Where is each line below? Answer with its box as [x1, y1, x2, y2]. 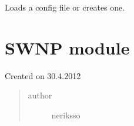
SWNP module [5, 35, 130, 59]
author [28, 89, 52, 101]
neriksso [51, 108, 81, 121]
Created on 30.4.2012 [5, 69, 81, 81]
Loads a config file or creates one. [5, 1, 125, 13]
